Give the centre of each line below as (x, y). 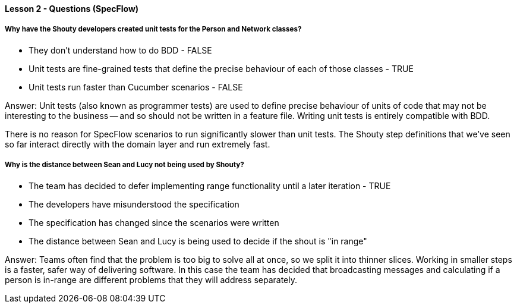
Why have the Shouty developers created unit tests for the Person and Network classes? (153, 29)
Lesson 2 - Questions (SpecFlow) (72, 9)
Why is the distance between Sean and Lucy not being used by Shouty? (124, 165)
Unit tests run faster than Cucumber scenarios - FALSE (136, 87)
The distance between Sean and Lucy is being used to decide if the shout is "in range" (198, 241)
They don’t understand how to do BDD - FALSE (120, 50)
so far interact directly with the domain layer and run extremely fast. (138, 144)
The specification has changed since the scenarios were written (154, 222)
